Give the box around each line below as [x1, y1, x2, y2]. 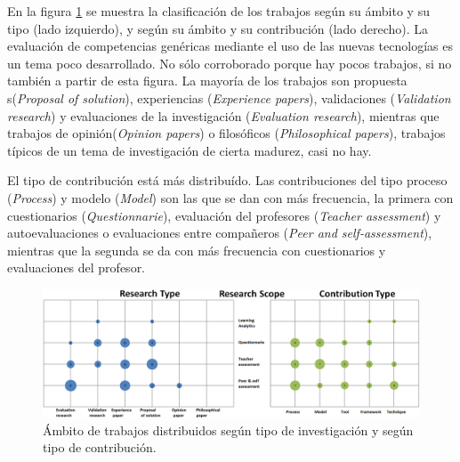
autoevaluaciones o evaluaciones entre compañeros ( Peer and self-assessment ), [7, 223, 432, 242]
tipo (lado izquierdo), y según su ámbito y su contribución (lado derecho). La [7, 19, 429, 37]
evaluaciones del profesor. [7, 258, 146, 277]
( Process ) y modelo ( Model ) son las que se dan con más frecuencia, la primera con [7, 188, 454, 207]
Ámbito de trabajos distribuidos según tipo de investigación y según [43, 420, 414, 439]
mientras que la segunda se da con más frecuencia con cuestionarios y [7, 240, 386, 259]
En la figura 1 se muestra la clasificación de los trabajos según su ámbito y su [7, 2, 430, 20]
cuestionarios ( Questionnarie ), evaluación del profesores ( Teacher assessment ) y [7, 206, 441, 224]
